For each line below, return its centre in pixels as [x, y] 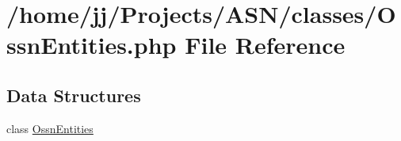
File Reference [265, 45]
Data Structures [74, 95]
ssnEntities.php [92, 45]
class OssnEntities [50, 128]
